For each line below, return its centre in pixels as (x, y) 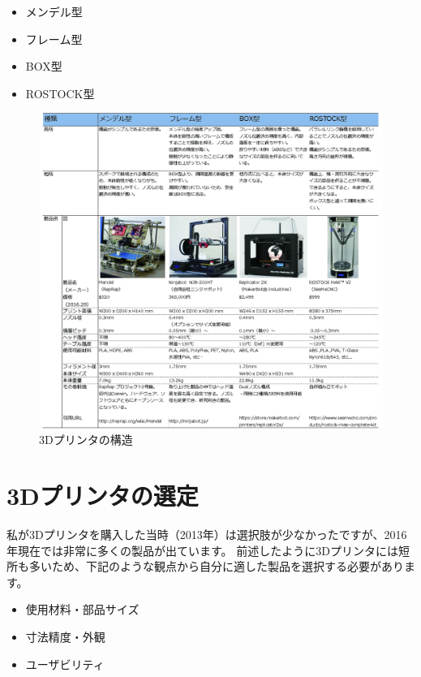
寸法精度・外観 (65, 637)
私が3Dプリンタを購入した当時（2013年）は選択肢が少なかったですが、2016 (207, 535)
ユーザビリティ (65, 664)
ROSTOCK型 (60, 93)
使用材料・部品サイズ (82, 609)
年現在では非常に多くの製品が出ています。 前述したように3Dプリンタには (202, 550)
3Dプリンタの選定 (103, 496)
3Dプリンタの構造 (86, 440)
